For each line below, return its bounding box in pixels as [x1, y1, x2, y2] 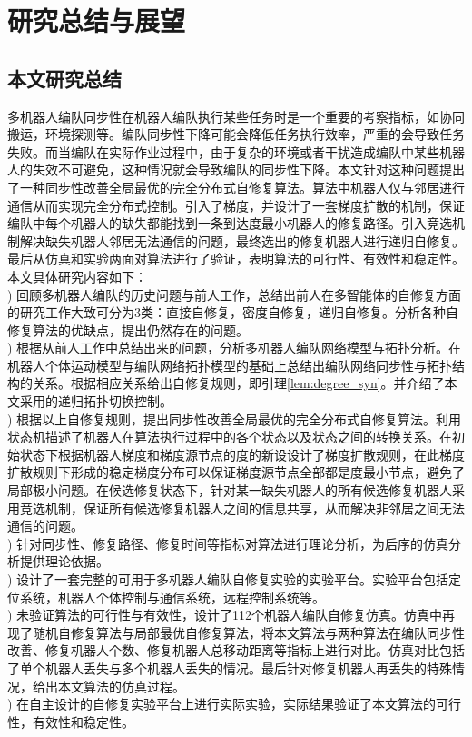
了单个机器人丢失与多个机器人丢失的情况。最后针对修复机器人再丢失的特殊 [7, 658, 452, 677]
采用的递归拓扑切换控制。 [19, 392, 172, 411]
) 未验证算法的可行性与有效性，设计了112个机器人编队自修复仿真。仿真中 [7, 605, 443, 624]
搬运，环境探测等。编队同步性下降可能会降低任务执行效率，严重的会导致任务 [7, 124, 465, 144]
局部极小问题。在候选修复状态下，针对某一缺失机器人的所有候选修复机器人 [7, 481, 452, 500]
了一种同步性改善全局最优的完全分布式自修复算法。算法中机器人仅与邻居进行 [7, 177, 465, 196]
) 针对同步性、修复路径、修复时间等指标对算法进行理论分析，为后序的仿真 [7, 533, 449, 553]
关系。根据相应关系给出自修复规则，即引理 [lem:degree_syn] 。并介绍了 [32, 373, 445, 393]
